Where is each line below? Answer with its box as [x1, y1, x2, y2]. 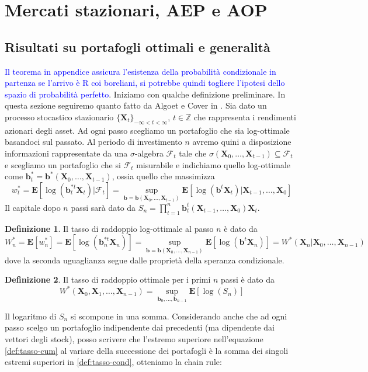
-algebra [134, 147, 164, 159]
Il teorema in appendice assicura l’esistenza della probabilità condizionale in [5, 65, 276, 77]
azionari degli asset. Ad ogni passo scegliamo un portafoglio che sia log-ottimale [5, 124, 290, 136]
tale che [179, 147, 207, 159]
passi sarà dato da [71, 201, 136, 213]
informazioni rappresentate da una [5, 147, 128, 159]
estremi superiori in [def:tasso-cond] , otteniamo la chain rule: [5, 356, 222, 368]
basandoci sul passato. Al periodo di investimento [5, 135, 182, 148]
